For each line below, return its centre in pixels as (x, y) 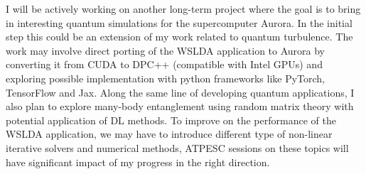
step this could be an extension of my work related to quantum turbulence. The (179, 37)
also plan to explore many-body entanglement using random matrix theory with (180, 106)
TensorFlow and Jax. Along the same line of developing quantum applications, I (180, 92)
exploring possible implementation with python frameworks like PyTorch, (166, 78)
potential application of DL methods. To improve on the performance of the (171, 120)
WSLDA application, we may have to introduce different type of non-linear (169, 134)
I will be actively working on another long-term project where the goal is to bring (183, 9)
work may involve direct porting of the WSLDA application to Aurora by (166, 50)
